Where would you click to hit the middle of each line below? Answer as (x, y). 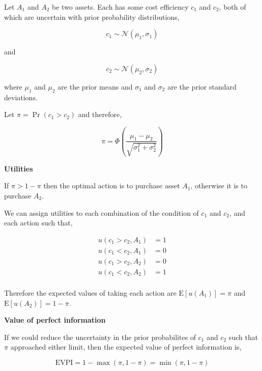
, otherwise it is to (219, 186)
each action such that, (38, 223)
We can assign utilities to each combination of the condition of (101, 212)
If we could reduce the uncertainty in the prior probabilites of (100, 337)
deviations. (21, 97)
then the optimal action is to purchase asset (112, 186)
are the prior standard (202, 86)
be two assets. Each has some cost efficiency (120, 7)
